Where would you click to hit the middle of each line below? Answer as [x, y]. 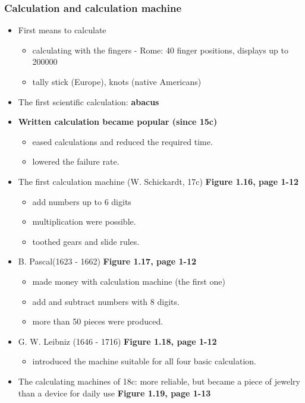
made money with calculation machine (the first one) [129, 281]
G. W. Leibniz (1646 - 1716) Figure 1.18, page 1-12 [117, 341]
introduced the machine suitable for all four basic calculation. [144, 361]
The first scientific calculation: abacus [89, 101]
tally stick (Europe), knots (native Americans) [117, 81]
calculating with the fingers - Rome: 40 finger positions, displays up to [160, 50]
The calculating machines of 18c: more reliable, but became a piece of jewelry [159, 381]
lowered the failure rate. [76, 161]
